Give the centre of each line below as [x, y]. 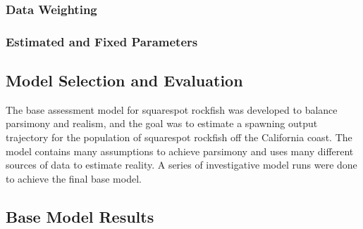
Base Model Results [80, 216]
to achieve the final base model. [74, 178]
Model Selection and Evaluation [124, 80]
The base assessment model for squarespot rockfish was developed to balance [172, 109]
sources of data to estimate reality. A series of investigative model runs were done [181, 165]
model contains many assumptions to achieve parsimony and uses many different [180, 151]
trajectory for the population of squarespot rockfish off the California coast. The [179, 137]
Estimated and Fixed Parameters [102, 41]
